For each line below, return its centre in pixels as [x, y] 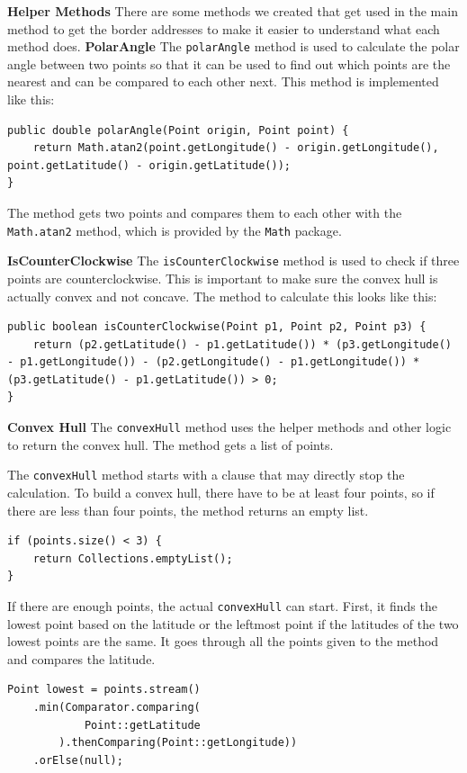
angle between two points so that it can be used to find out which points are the [229, 63]
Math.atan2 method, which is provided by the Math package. [175, 230]
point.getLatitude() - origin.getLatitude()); [149, 165]
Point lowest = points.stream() [104, 690]
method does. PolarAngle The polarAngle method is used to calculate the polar [233, 46]
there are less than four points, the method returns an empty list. [188, 510]
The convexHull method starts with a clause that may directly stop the [206, 475]
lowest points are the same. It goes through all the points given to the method [223, 641]
